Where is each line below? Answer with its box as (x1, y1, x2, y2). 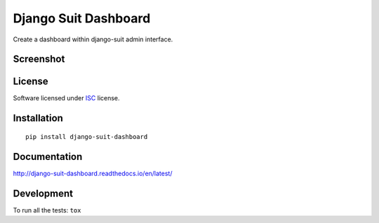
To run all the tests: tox (13, 205, 81, 214)
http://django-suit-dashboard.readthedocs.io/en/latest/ (13, 169, 173, 177)
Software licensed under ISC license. (13, 94, 120, 102)
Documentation (13, 151, 83, 163)
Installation (13, 112, 63, 124)
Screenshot (13, 53, 65, 65)
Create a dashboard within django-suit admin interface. (13, 35, 173, 43)
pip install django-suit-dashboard (25, 133, 148, 140)
